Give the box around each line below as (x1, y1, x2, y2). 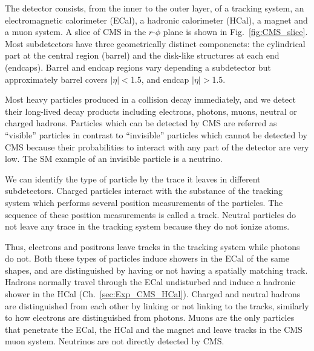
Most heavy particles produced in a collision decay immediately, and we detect (5, 93, 296, 106)
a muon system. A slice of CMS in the (5, 25, 146, 38)
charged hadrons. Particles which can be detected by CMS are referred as (5, 117, 277, 129)
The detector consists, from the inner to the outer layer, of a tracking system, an (5, 2, 304, 14)
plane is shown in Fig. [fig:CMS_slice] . (163, 25, 308, 38)
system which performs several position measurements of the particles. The (5, 196, 283, 208)
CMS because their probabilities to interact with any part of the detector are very (5, 140, 309, 153)
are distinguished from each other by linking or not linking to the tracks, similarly (5, 299, 309, 312)
